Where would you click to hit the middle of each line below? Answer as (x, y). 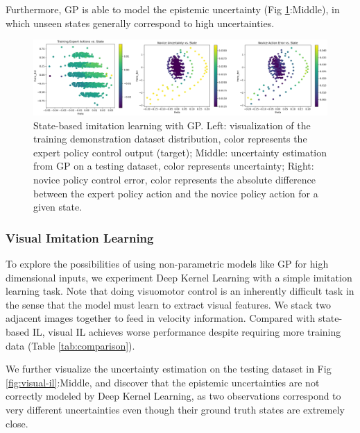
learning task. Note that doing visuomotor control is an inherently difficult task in (180, 291)
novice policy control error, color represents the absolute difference (174, 180)
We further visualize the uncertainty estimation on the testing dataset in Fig (169, 369)
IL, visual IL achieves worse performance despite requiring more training (187, 332)
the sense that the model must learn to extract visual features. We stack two (169, 304)
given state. (58, 207)
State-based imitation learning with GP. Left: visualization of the (172, 125)
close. (17, 423)
